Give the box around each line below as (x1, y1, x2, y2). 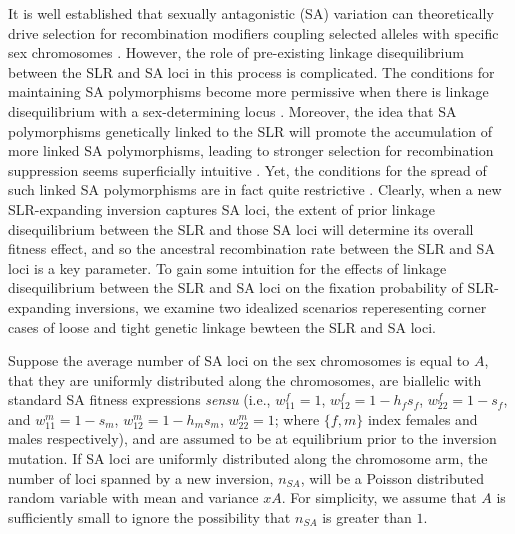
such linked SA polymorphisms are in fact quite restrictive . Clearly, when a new (8, 179, 502, 200)
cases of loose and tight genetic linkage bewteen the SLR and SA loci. (8, 316, 436, 337)
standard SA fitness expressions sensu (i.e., (8, 389, 271, 410)
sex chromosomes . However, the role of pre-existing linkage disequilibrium (8, 42, 464, 63)
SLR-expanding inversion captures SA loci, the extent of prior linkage (8, 198, 435, 219)
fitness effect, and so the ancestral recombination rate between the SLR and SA (8, 238, 495, 259)
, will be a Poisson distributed (300, 467, 484, 488)
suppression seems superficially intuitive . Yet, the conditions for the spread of (8, 159, 487, 180)
